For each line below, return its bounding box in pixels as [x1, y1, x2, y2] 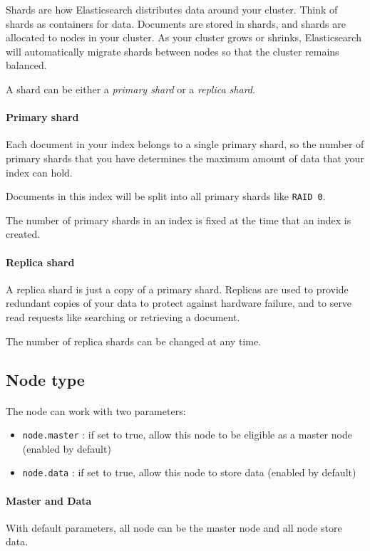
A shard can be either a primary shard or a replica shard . [6, 81, 255, 96]
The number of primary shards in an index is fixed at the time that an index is [6, 212, 351, 227]
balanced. [6, 58, 47, 73]
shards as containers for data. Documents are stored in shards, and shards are [6, 16, 346, 31]
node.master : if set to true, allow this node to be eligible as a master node [22, 427, 352, 442]
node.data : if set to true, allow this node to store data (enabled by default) [22, 465, 356, 480]
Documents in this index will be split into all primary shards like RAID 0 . [6, 189, 326, 204]
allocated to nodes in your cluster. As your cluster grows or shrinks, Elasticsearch [6, 30, 361, 45]
